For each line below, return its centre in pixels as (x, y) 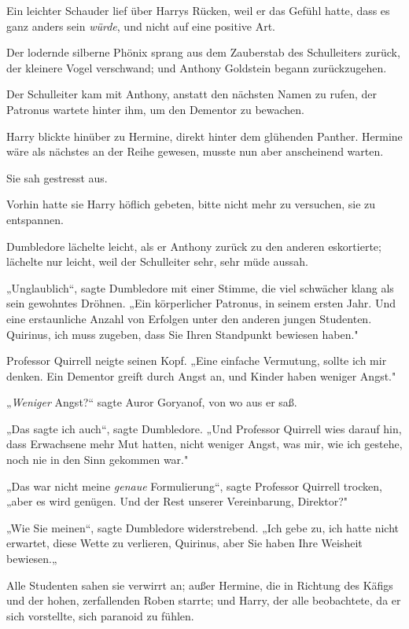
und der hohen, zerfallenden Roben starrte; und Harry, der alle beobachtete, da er (204, 600)
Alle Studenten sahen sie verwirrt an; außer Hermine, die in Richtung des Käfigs (200, 585)
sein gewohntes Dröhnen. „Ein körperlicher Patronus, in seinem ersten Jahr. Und (201, 303)
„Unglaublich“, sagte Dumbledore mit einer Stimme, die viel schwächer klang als (200, 287)
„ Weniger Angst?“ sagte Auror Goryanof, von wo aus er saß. (152, 402)
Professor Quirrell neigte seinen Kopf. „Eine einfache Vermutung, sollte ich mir (197, 360)
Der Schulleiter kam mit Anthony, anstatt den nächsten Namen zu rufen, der (192, 94)
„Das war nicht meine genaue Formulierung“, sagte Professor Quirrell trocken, (194, 486)
